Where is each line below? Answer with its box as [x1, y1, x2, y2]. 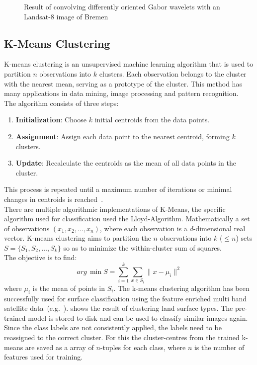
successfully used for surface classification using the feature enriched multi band [4, 293, 247, 303]
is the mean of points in [32, 282, 105, 293]
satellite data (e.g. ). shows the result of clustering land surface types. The [4, 303, 233, 313]
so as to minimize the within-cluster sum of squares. [63, 242, 222, 253]
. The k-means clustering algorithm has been [113, 282, 250, 293]
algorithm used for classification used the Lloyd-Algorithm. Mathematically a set [4, 213, 250, 224]
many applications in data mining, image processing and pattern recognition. [4, 88, 239, 98]
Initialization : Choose [15, 114, 87, 125]
